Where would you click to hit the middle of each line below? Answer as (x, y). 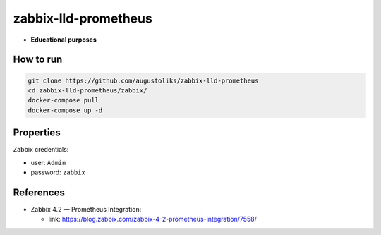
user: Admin (48, 162)
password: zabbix (58, 172)
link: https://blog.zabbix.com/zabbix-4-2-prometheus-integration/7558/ (152, 219)
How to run (38, 60)
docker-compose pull (63, 100)
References (39, 192)
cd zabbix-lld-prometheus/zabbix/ (87, 90)
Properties (37, 133)
